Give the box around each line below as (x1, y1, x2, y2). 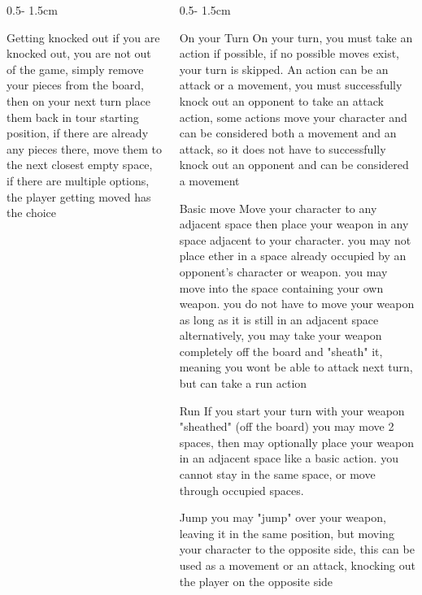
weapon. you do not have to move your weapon (179, 295, 415, 312)
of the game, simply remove (7, 60, 144, 77)
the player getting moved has (7, 188, 151, 205)
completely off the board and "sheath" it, (179, 342, 383, 359)
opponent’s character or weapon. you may (179, 263, 388, 280)
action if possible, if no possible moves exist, (179, 45, 400, 62)
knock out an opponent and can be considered (179, 156, 409, 173)
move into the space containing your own (179, 279, 384, 296)
